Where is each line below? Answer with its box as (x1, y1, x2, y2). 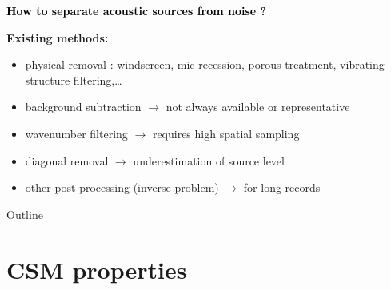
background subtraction (25, 98, 142, 115)
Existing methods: (6, 29, 109, 46)
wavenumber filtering (25, 125, 128, 141)
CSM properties (6, 252, 187, 285)
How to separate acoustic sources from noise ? (6, 2, 267, 18)
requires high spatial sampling (152, 125, 300, 141)
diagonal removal (25, 152, 109, 169)
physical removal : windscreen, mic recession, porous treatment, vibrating (25, 56, 385, 73)
